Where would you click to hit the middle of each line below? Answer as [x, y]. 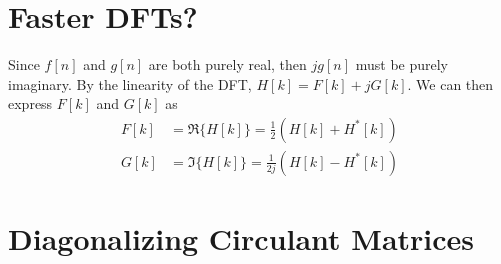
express [30, 103]
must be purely [401, 64]
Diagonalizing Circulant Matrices [241, 238]
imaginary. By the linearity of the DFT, [130, 83]
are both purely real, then [227, 64]
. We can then [450, 83]
